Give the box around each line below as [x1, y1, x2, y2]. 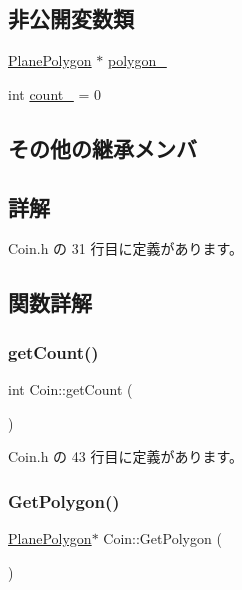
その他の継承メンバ [8, 132, 197, 163]
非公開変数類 [8, 3, 134, 34]
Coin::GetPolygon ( [103, 527, 222, 548]
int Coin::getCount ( [8, 378, 133, 399]
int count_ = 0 [8, 83, 101, 104]
